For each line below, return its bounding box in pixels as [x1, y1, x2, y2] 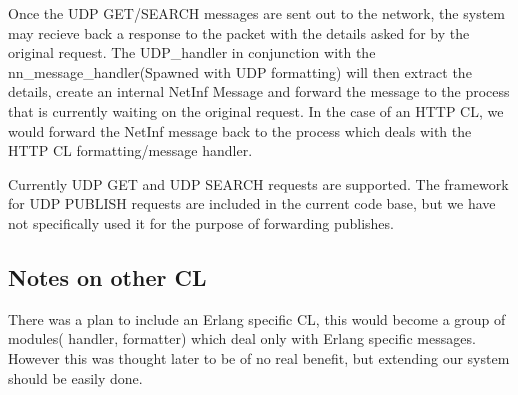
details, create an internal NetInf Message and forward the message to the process [8, 81, 510, 102]
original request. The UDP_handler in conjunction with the [8, 42, 376, 63]
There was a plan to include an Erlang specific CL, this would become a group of [8, 308, 506, 329]
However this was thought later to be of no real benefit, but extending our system [8, 347, 510, 368]
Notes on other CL [8, 261, 207, 292]
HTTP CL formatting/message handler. [8, 140, 253, 161]
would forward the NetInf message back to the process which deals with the [8, 120, 472, 141]
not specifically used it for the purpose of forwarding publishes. [8, 212, 394, 233]
